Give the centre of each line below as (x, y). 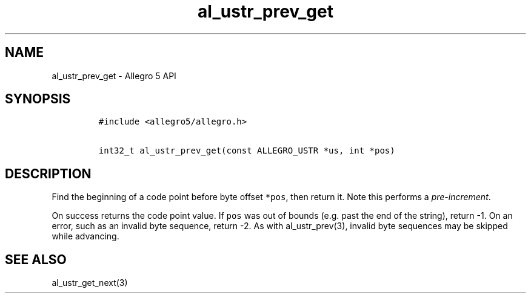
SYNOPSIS (38, 99)
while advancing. (85, 236)
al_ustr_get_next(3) (90, 283)
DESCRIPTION (48, 173)
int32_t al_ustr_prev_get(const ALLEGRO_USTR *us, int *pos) (247, 151)
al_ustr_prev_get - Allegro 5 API (114, 76)
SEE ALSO (36, 259)
